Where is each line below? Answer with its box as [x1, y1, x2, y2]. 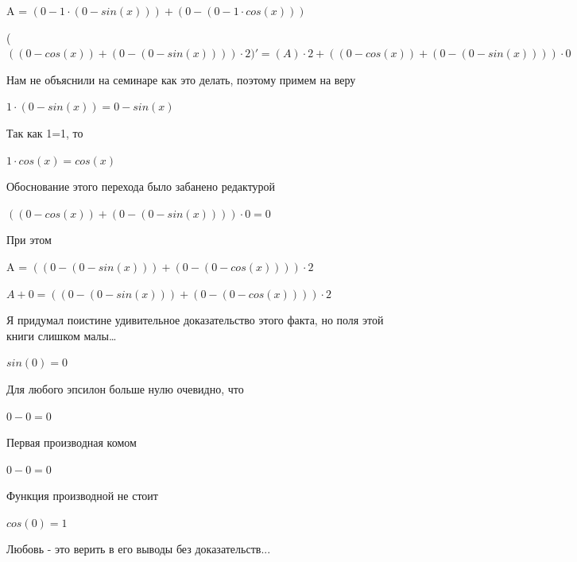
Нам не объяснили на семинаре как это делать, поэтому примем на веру [6, 71, 356, 87]
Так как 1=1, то [6, 124, 83, 141]
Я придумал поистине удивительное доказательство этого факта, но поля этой [6, 312, 384, 328]
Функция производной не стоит [6, 487, 158, 504]
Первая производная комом [6, 434, 137, 451]
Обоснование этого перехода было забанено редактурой [6, 178, 276, 195]
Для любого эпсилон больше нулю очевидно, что [6, 380, 244, 397]
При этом [6, 231, 52, 248]
